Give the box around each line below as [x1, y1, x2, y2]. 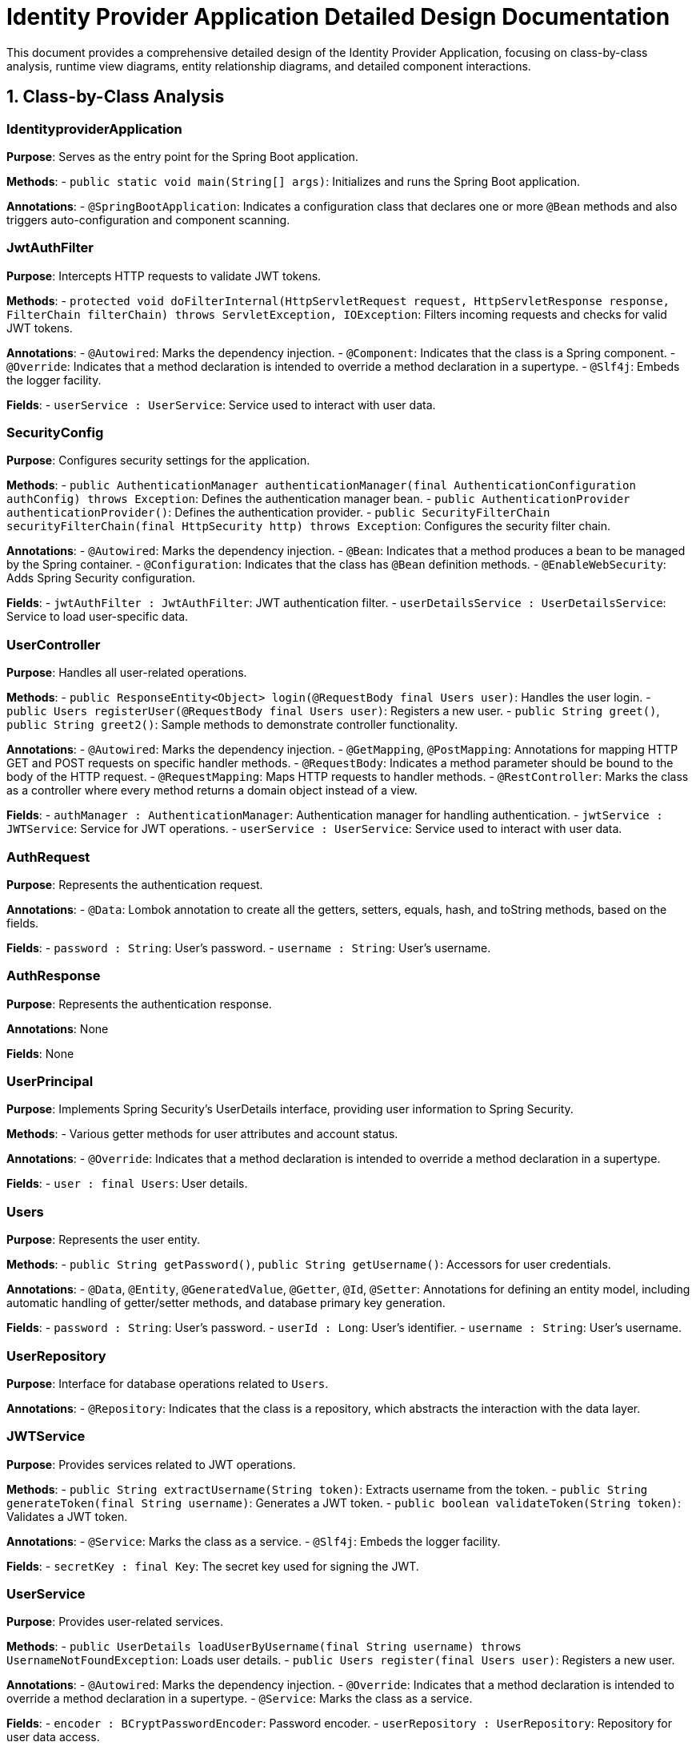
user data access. [6, 1730, 100, 1744]
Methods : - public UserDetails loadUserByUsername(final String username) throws [6, 1639, 522, 1654]
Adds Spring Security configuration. [6, 571, 196, 585]
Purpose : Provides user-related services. [6, 1615, 224, 1629]
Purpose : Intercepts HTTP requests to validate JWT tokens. [6, 268, 322, 283]
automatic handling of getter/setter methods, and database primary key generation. [6, 1296, 446, 1310]
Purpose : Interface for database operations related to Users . [6, 1376, 329, 1390]
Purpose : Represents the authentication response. [6, 996, 272, 1011]
